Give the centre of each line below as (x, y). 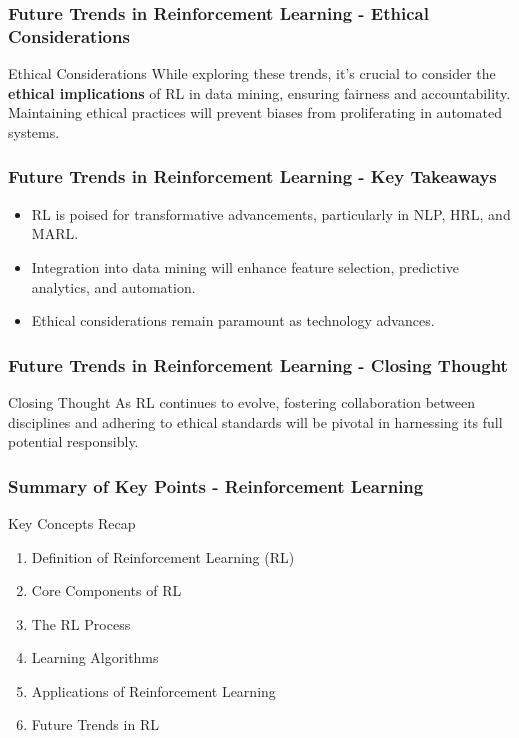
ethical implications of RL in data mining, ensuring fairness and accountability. (259, 92)
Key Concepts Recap (72, 522)
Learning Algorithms (95, 657)
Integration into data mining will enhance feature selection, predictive (245, 266)
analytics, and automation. (113, 286)
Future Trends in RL (95, 724)
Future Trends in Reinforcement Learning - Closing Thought (258, 364)
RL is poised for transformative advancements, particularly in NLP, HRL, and (271, 213)
